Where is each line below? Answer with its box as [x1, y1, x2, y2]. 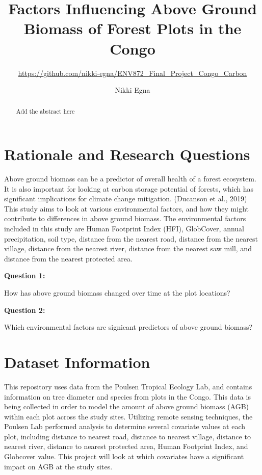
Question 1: [4, 270, 45, 281]
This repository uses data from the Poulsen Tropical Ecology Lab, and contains [4, 381, 252, 391]
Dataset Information [4, 351, 150, 372]
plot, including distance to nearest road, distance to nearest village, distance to [4, 431, 251, 441]
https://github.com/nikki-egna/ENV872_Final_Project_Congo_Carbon [18, 67, 247, 78]
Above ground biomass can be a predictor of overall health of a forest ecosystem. [4, 173, 256, 184]
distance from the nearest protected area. [4, 253, 133, 263]
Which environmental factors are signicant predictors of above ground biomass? [4, 322, 253, 332]
